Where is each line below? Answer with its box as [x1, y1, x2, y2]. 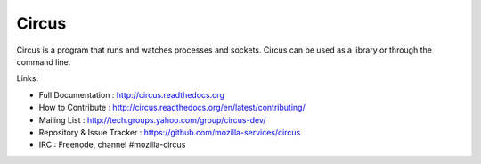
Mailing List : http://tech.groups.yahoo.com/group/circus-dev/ [38, 114, 266, 125]
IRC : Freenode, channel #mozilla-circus [38, 139, 186, 151]
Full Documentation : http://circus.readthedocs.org [38, 89, 224, 100]
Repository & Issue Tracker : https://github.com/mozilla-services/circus [38, 127, 301, 137]
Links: [16, 73, 39, 84]
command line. [16, 56, 71, 67]
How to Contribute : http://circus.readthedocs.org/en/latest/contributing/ [38, 102, 306, 113]
